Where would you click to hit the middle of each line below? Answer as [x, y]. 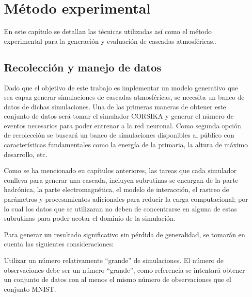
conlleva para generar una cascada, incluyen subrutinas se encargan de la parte [121, 180]
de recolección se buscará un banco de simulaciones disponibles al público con [119, 135]
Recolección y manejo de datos [83, 67]
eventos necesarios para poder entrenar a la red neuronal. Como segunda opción [123, 125]
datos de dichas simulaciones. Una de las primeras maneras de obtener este [115, 106]
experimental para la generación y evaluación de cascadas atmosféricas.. [110, 41]
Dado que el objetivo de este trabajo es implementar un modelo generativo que [121, 87]
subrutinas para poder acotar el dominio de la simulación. [90, 218]
